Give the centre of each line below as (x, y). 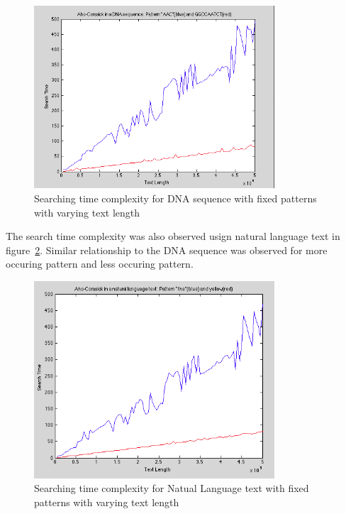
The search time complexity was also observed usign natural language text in (173, 236)
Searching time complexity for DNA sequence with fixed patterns (175, 198)
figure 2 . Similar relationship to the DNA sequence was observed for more (167, 250)
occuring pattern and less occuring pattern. (100, 264)
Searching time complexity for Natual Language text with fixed (172, 488)
